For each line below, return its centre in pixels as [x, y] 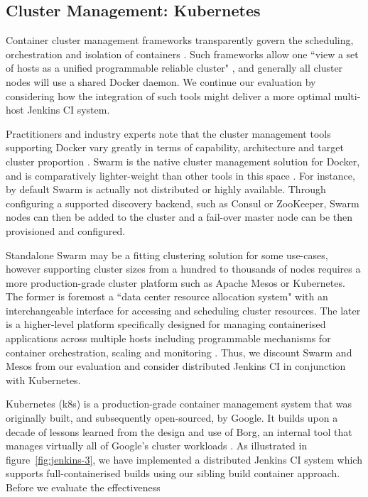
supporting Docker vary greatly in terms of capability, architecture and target [175, 147]
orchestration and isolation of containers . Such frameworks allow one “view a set [182, 54]
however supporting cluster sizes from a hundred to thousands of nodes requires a [183, 269]
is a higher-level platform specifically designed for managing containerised [166, 324]
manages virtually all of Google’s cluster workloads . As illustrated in [157, 446]
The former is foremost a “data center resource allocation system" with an [167, 296]
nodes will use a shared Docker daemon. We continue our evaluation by [161, 81]
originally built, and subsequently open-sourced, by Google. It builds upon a [172, 418]
